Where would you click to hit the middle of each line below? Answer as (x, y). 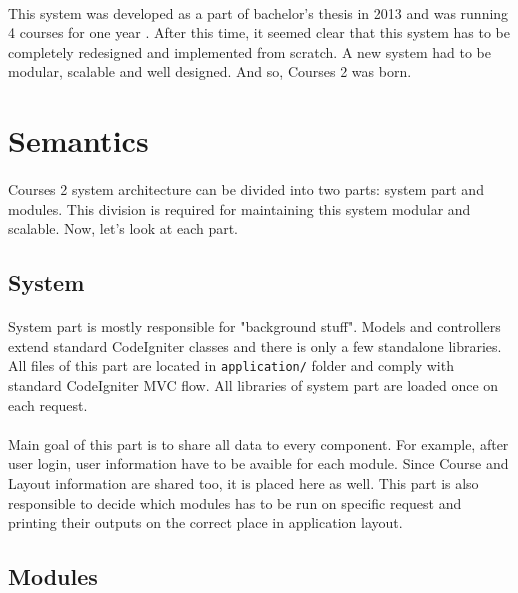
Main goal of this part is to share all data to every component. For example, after (258, 443)
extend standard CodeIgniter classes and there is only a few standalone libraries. (255, 345)
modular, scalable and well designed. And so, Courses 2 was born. (210, 71)
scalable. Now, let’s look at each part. (123, 228)
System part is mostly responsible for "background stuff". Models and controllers (254, 326)
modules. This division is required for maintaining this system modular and (239, 208)
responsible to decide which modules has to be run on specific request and (235, 502)
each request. (48, 404)
